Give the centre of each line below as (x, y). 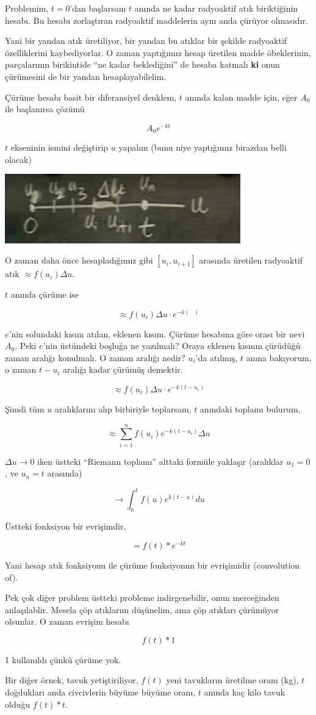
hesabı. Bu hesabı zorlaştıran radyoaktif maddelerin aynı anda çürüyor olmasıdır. (156, 20)
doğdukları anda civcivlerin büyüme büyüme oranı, (100, 692)
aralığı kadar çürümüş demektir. (123, 369)
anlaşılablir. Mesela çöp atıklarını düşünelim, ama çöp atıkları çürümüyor (142, 609)
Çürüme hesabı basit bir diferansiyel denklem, (91, 97)
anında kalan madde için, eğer (241, 97)
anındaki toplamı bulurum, (250, 409)
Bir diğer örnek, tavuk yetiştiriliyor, (72, 680)
